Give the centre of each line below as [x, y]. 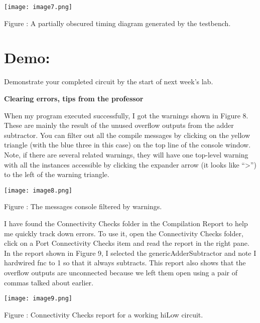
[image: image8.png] [38, 190]
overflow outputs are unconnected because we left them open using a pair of [121, 272]
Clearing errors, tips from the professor [74, 98]
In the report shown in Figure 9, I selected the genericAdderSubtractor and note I [130, 253]
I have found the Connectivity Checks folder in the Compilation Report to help [126, 223]
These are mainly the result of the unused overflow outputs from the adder [119, 125]
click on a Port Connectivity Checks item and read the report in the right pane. [127, 243]
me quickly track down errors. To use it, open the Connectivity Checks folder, [124, 233]
